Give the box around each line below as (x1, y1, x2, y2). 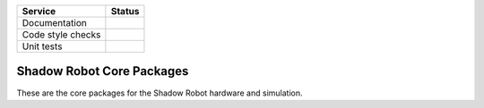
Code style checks (22, 29, 101, 40)
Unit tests (22, 40, 63, 53)
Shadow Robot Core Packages (16, 63, 189, 79)
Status (110, 5, 140, 17)
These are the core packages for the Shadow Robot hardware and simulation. (16, 87, 303, 98)
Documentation (22, 17, 87, 29)
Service (22, 5, 56, 17)
